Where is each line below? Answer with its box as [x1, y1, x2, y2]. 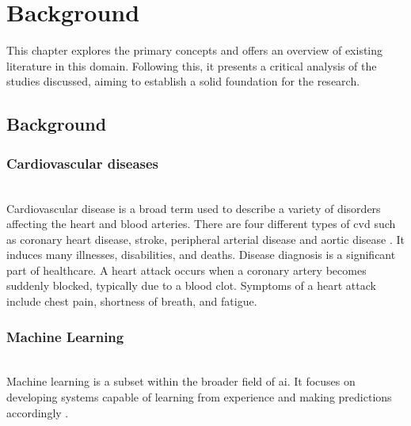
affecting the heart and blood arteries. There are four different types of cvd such [6, 215, 396, 232]
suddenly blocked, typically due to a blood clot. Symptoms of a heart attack [6, 277, 376, 294]
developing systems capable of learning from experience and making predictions [6, 389, 392, 405]
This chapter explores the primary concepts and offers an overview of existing [6, 42, 383, 59]
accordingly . [6, 404, 69, 420]
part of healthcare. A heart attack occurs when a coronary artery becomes [6, 261, 367, 278]
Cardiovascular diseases [6, 153, 159, 173]
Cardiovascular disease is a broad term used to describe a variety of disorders [6, 200, 381, 216]
